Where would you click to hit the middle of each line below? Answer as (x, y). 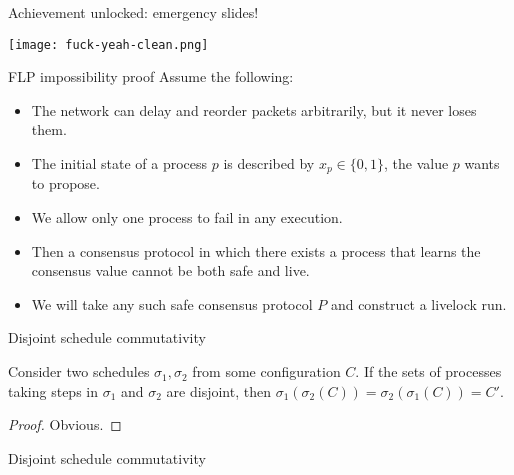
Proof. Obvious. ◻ (65, 424)
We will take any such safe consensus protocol (172, 303)
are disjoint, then (218, 390)
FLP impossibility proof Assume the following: (151, 76)
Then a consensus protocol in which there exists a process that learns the (256, 250)
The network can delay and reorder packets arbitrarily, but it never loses (254, 109)
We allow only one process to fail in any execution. (187, 217)
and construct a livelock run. (418, 303)
